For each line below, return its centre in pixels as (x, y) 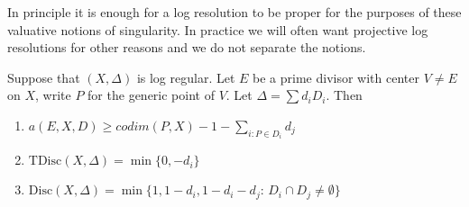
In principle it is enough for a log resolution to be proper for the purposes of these (234, 12)
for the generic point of (151, 95)
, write (53, 95)
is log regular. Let (186, 77)
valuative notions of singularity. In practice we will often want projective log (218, 29)
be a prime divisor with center (336, 77)
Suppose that (44, 77)
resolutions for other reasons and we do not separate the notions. (187, 47)
